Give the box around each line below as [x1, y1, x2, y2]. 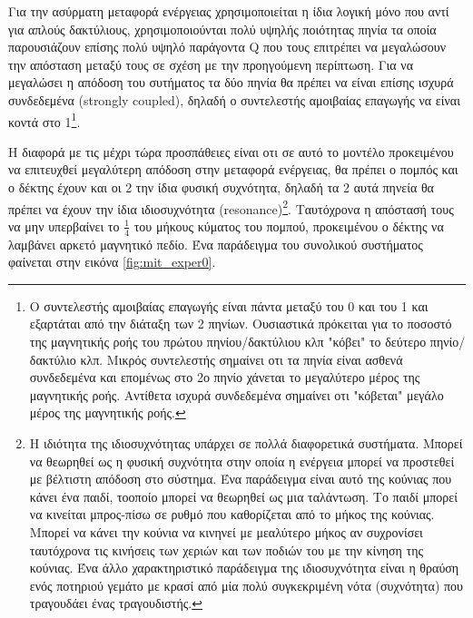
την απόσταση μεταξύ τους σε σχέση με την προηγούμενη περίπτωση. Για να [8, 54, 413, 74]
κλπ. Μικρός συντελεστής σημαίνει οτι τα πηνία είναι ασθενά [80, 349, 403, 368]
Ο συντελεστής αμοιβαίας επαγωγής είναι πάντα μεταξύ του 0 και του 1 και [29, 296, 429, 315]
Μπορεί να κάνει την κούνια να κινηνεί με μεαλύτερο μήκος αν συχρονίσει [29, 522, 423, 541]
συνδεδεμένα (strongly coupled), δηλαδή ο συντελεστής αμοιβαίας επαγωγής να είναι [8, 90, 460, 109]
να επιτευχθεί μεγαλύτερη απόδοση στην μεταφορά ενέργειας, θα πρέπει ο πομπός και [8, 160, 458, 179]
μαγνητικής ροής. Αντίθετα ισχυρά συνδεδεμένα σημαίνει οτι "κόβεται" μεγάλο [29, 385, 444, 404]
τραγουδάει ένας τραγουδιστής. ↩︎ [29, 593, 202, 613]
